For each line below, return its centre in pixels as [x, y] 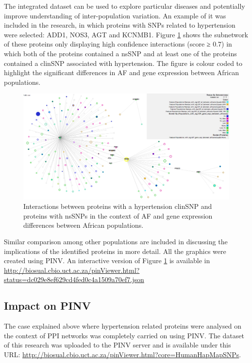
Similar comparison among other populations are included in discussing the [116, 241]
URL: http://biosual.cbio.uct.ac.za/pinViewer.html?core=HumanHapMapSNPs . [123, 354]
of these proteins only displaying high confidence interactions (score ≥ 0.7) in [118, 44]
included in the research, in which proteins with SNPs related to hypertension [120, 25]
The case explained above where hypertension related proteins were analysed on [123, 326]
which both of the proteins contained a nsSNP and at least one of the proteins [120, 53]
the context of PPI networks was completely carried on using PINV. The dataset [124, 335]
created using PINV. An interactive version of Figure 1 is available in [107, 260]
